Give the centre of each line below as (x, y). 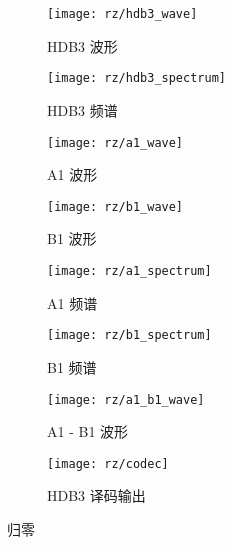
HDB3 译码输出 (96, 495)
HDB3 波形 (82, 45)
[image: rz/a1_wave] (115, 142)
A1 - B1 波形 (88, 431)
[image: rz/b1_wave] (115, 206)
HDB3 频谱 (82, 109)
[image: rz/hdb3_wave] (122, 14)
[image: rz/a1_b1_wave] (126, 399)
